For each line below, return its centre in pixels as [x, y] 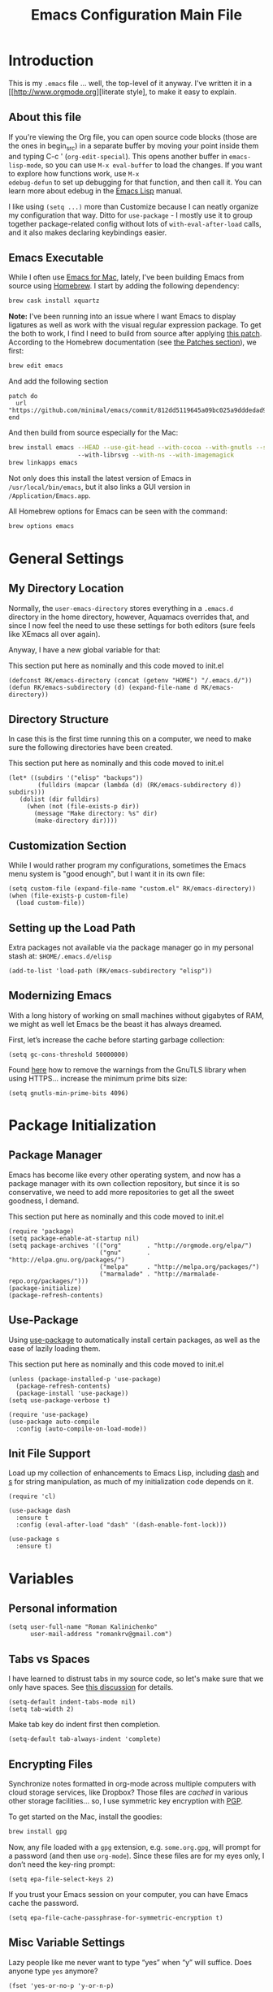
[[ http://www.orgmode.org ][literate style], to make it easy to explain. [123, 92]
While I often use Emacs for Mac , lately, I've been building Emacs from [126, 277]
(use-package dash [39, 1511]
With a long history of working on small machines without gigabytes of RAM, [136, 1015]
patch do [23, 396]
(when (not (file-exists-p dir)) [83, 807]
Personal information [63, 1609]
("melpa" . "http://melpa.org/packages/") [179, 1267]
